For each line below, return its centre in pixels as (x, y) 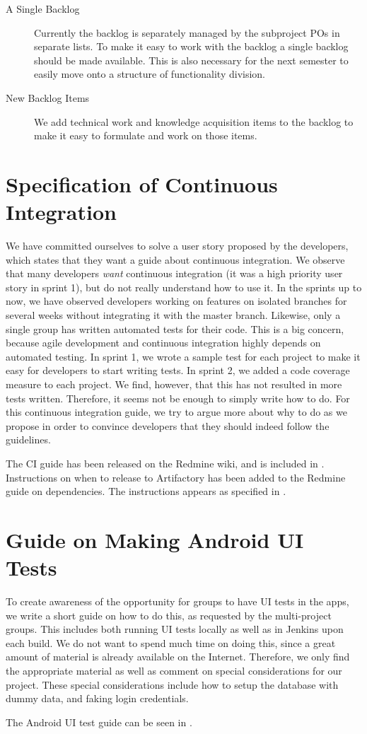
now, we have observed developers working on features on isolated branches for (176, 301)
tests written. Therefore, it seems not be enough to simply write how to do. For (178, 398)
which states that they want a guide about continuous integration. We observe (175, 259)
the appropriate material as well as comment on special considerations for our (174, 671)
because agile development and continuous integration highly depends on (163, 343)
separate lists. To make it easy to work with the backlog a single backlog (191, 46)
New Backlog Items (48, 97)
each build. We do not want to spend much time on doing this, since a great (171, 642)
